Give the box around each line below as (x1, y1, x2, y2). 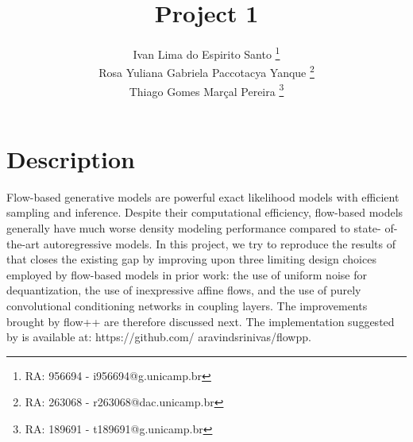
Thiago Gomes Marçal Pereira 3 (129, 80, 284, 99)
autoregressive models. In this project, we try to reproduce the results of (43, 235, 396, 252)
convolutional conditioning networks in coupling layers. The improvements (6, 297, 368, 313)
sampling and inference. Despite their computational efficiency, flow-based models (6, 204, 403, 221)
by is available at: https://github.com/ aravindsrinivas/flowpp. (6, 329, 311, 345)
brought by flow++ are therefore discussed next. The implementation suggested (6, 313, 395, 329)
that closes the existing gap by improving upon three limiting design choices (6, 251, 376, 267)
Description (6, 142, 136, 175)
